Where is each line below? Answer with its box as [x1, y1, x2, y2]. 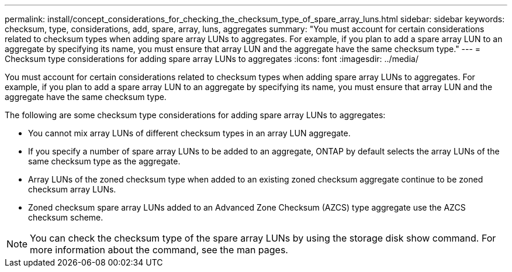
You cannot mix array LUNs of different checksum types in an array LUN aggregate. [28, 128, 351, 138]
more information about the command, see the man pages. [30, 244, 288, 256]
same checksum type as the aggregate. [28, 156, 181, 166]
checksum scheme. [28, 212, 103, 222]
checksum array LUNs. [28, 184, 116, 194]
